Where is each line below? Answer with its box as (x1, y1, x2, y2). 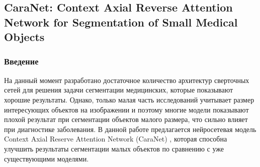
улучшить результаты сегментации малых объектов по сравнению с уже (4, 143, 224, 153)
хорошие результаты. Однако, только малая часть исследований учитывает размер (4, 94, 254, 104)
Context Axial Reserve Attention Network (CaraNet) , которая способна (4, 133, 227, 144)
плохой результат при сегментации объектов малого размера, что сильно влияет (4, 114, 248, 124)
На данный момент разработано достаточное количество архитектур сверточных (4, 74, 249, 85)
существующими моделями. (4, 153, 89, 163)
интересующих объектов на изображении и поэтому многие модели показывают (4, 104, 249, 114)
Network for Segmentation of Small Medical (4, 14, 238, 29)
